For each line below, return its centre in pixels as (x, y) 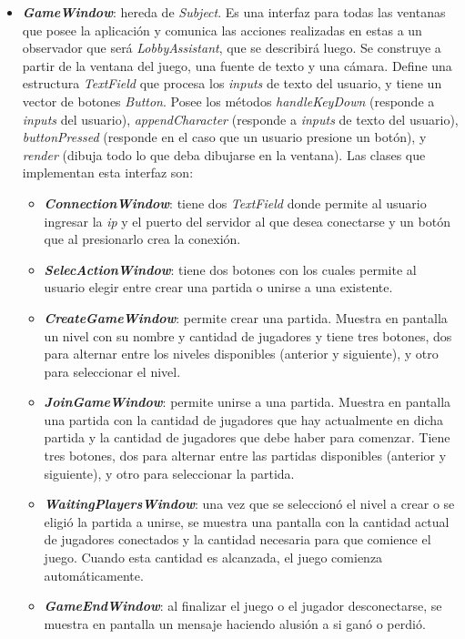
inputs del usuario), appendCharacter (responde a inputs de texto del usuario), (240, 119)
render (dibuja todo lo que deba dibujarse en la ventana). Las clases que (224, 154)
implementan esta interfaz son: (108, 172)
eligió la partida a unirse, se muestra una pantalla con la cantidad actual (247, 521)
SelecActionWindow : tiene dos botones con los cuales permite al (230, 269)
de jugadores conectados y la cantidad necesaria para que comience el (238, 539)
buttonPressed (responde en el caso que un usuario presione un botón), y (224, 137)
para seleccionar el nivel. (112, 371)
